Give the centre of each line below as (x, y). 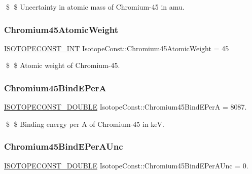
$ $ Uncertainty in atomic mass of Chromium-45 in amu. (95, 7)
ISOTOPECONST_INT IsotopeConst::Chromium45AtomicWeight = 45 (117, 48)
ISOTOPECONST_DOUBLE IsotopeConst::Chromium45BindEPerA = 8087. (125, 107)
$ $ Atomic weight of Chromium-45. (63, 65)
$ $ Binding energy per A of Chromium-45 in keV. (85, 124)
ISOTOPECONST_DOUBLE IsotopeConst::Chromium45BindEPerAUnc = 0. (126, 165)
